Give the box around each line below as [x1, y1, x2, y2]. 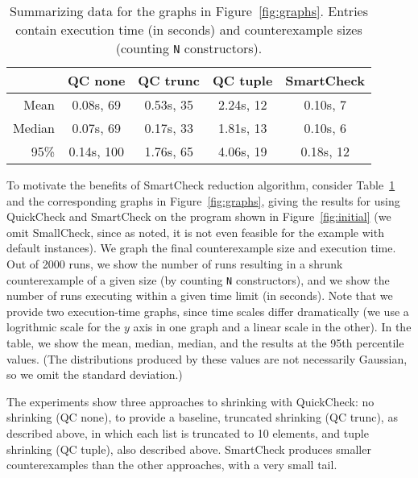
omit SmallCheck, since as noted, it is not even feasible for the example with [6, 223, 384, 240]
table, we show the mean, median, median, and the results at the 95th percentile [6, 335, 404, 351]
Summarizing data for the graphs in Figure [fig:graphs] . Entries [9, 2, 368, 20]
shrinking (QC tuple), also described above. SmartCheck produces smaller [6, 440, 371, 457]
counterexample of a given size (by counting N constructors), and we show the [6, 271, 390, 288]
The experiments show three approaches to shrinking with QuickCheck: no [6, 393, 375, 409]
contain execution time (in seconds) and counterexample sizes [15, 20, 362, 39]
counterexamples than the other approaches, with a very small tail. [6, 456, 337, 473]
